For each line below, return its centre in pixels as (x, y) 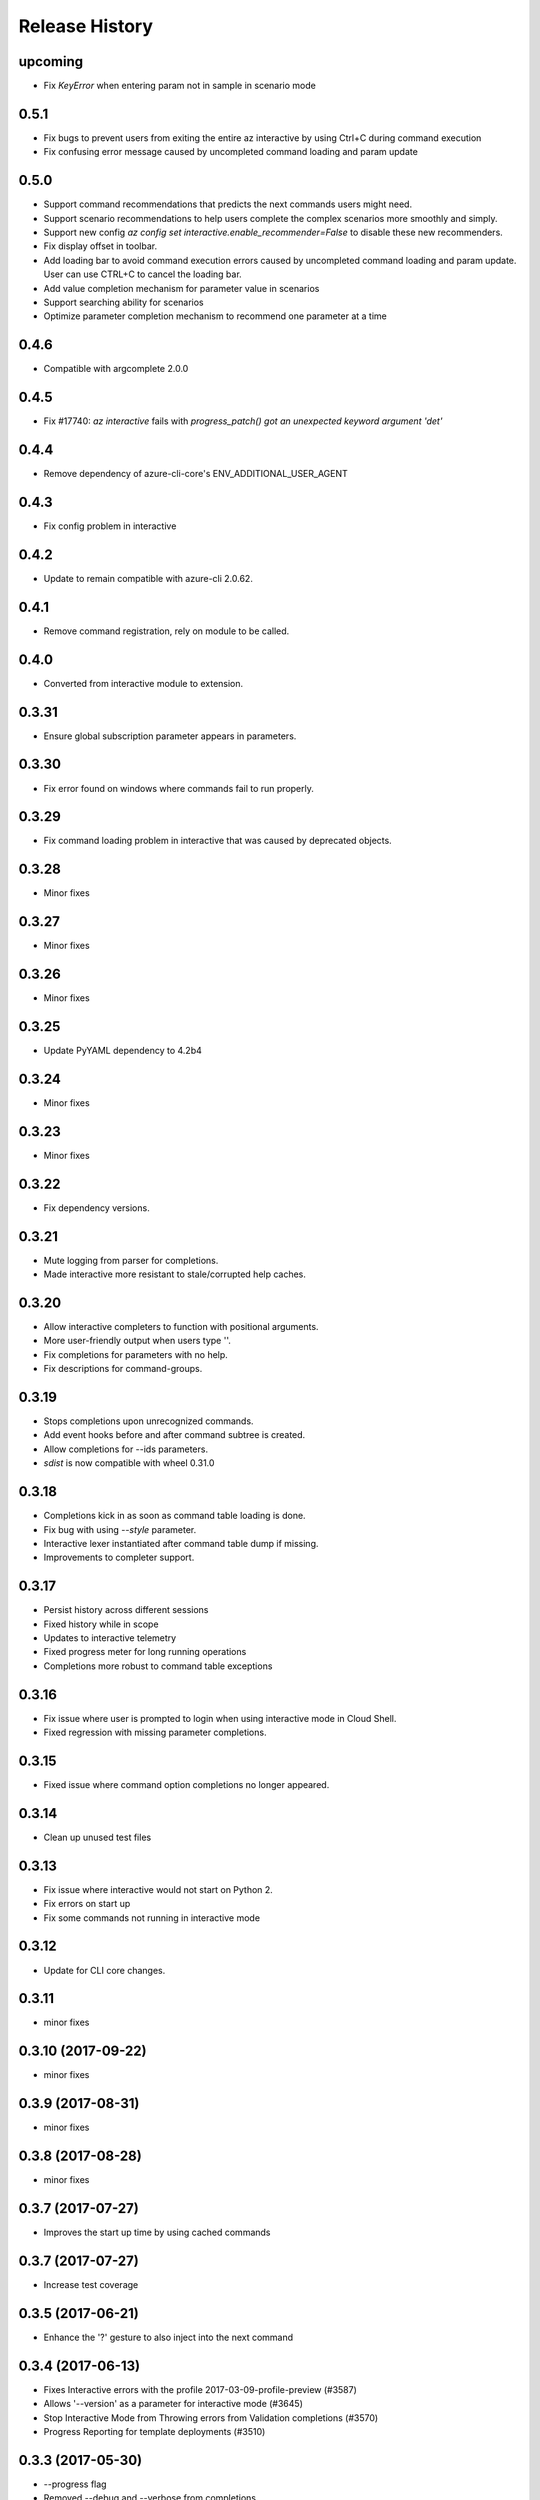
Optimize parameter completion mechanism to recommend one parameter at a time (215, 316)
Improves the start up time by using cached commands (157, 2232)
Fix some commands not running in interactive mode (151, 1917)
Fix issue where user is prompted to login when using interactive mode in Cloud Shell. (220, 1718)
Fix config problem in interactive (110, 526)
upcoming (51, 61)
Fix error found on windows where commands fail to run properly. (179, 788)
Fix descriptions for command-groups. (123, 1369)
